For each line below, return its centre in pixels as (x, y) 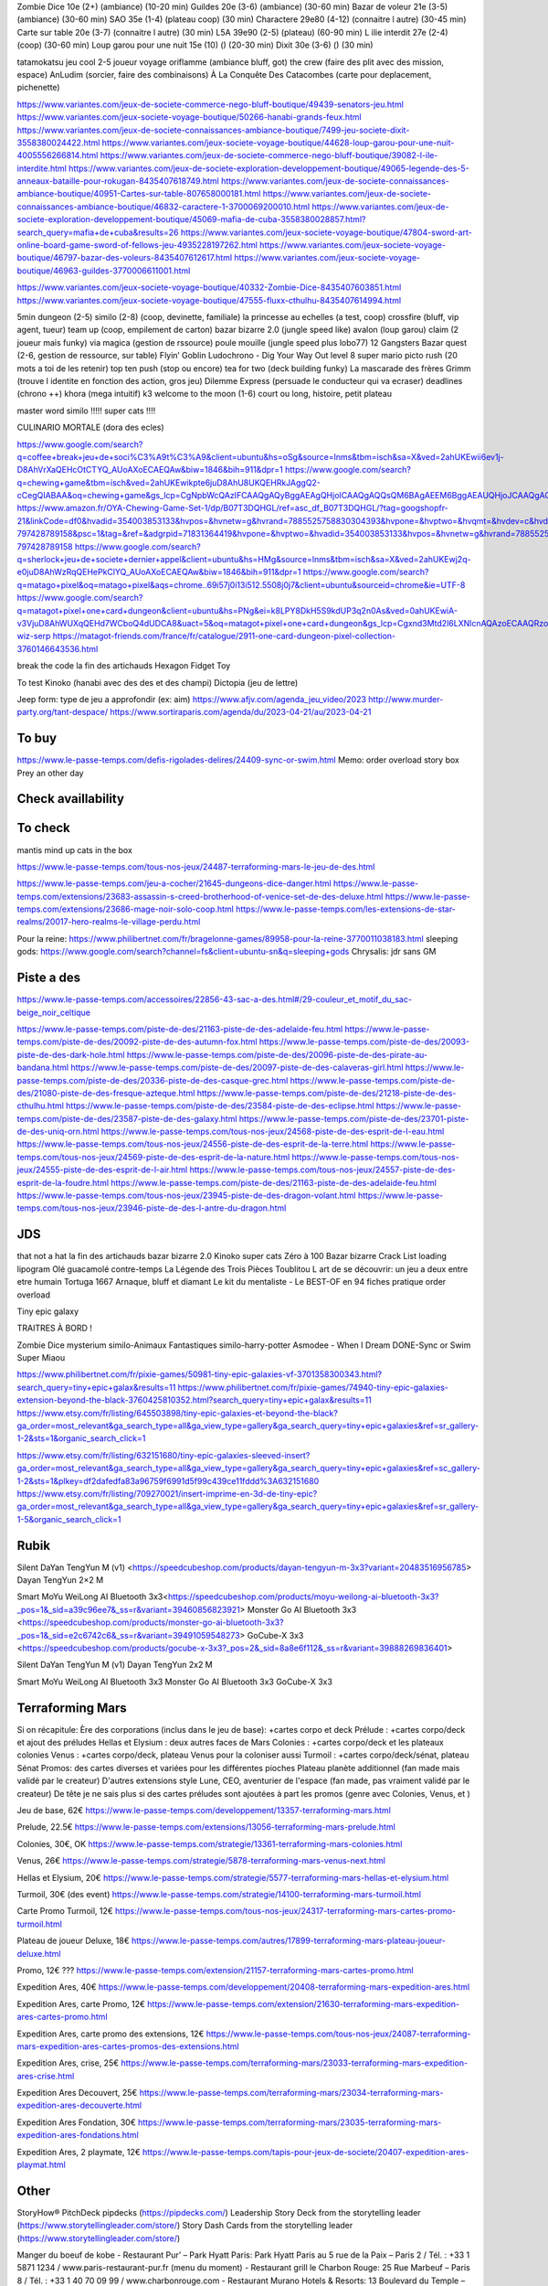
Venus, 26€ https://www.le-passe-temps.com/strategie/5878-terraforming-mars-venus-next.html (201, 1861)
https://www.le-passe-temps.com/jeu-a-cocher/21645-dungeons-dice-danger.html (174, 883)
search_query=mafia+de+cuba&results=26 (98, 232)
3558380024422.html (58, 143)
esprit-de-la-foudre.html (63, 1182)
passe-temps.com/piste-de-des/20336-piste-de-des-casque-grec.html (153, 1080)
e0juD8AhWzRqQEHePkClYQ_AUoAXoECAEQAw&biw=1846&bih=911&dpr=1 (159, 572)
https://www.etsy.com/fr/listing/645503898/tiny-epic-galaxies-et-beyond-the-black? (177, 1413)
